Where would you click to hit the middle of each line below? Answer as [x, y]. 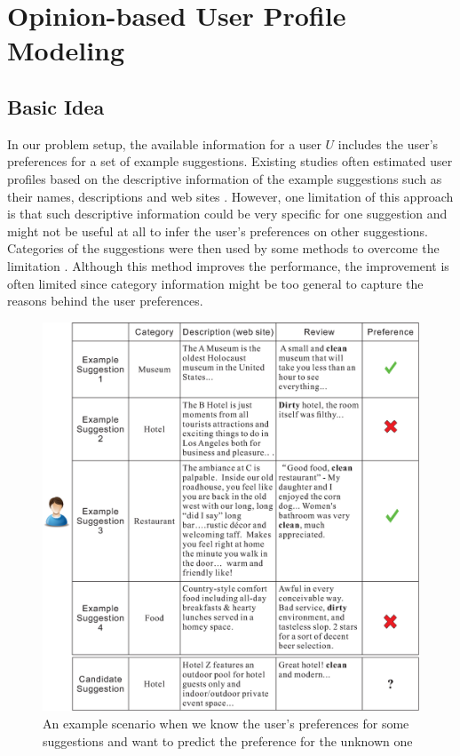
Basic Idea [56, 106]
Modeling [66, 50]
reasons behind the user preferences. [105, 301]
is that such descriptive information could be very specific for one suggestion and [227, 214]
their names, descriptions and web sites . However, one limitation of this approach [230, 196]
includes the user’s [388, 143]
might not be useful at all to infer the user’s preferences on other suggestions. [218, 231]
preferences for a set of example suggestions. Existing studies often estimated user [230, 161]
